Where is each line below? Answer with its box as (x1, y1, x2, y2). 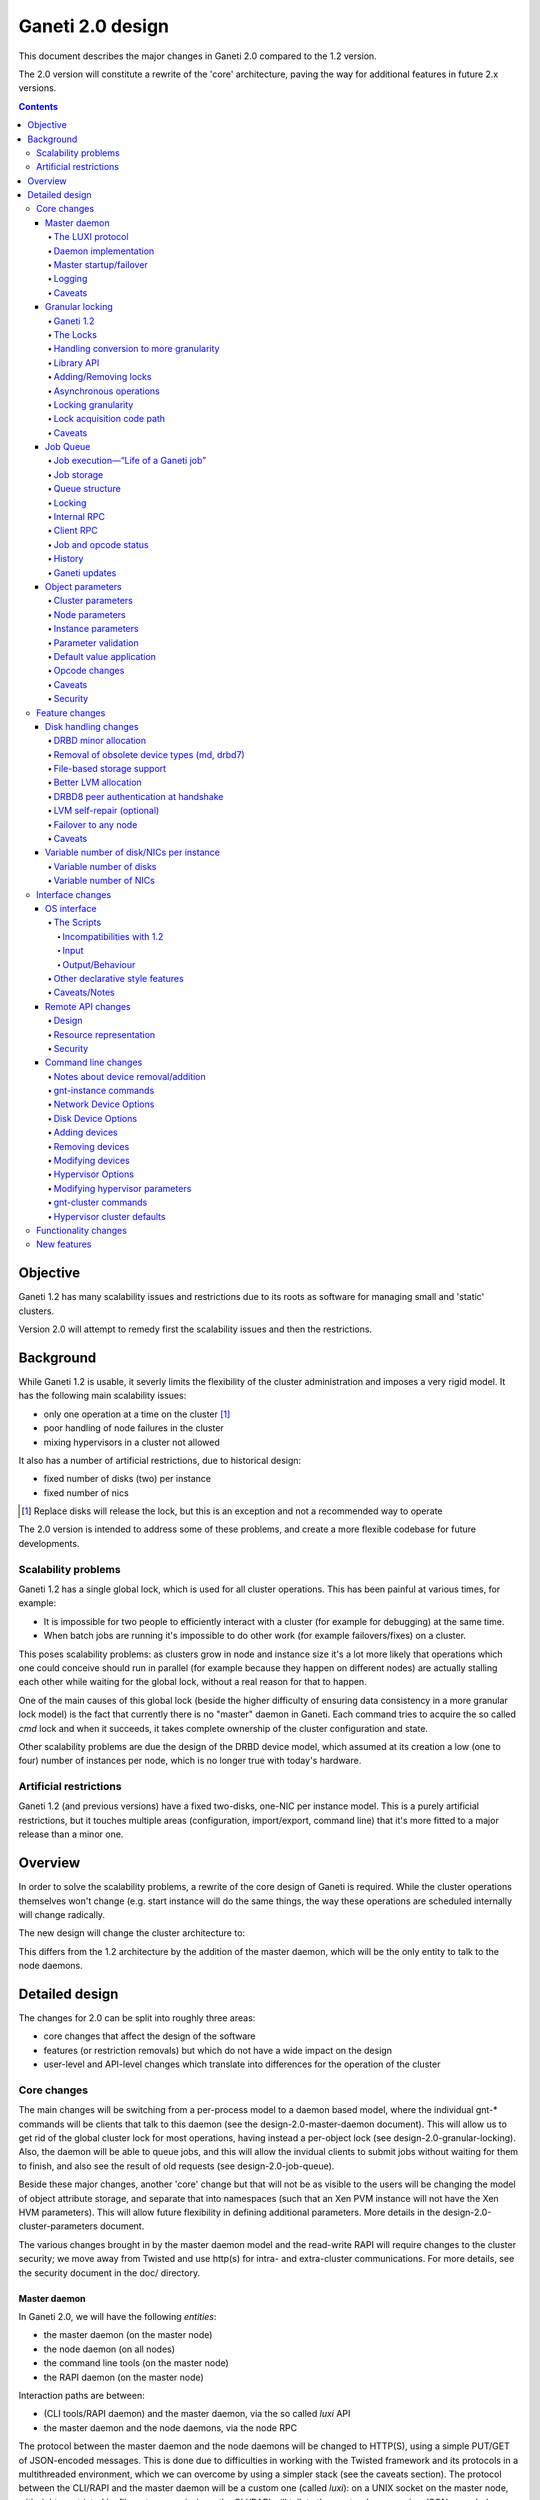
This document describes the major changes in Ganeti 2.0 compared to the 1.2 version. (18, 50, 377, 62)
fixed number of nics (43, 1486, 129, 1499)
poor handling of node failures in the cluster (43, 1422, 224, 1434)
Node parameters (53, 608, 127, 620)
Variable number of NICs (53, 875, 155, 887)
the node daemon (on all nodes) (43, 2343, 175, 2355)
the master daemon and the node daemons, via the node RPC (43, 2421, 298, 2434)
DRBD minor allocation (53, 735, 147, 747)
